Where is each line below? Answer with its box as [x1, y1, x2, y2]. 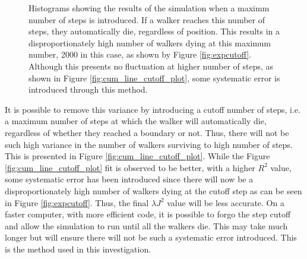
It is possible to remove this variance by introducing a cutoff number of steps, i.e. [5, 103, 300, 115]
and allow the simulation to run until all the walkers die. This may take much [5, 219, 288, 232]
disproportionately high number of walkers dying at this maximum [29, 36, 271, 49]
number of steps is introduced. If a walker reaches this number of [29, 13, 265, 26]
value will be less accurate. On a [167, 196, 284, 209]
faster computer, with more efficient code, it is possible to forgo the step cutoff [5, 208, 291, 220]
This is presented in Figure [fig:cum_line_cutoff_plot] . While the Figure [5, 150, 270, 162]
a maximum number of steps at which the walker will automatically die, [5, 115, 267, 127]
